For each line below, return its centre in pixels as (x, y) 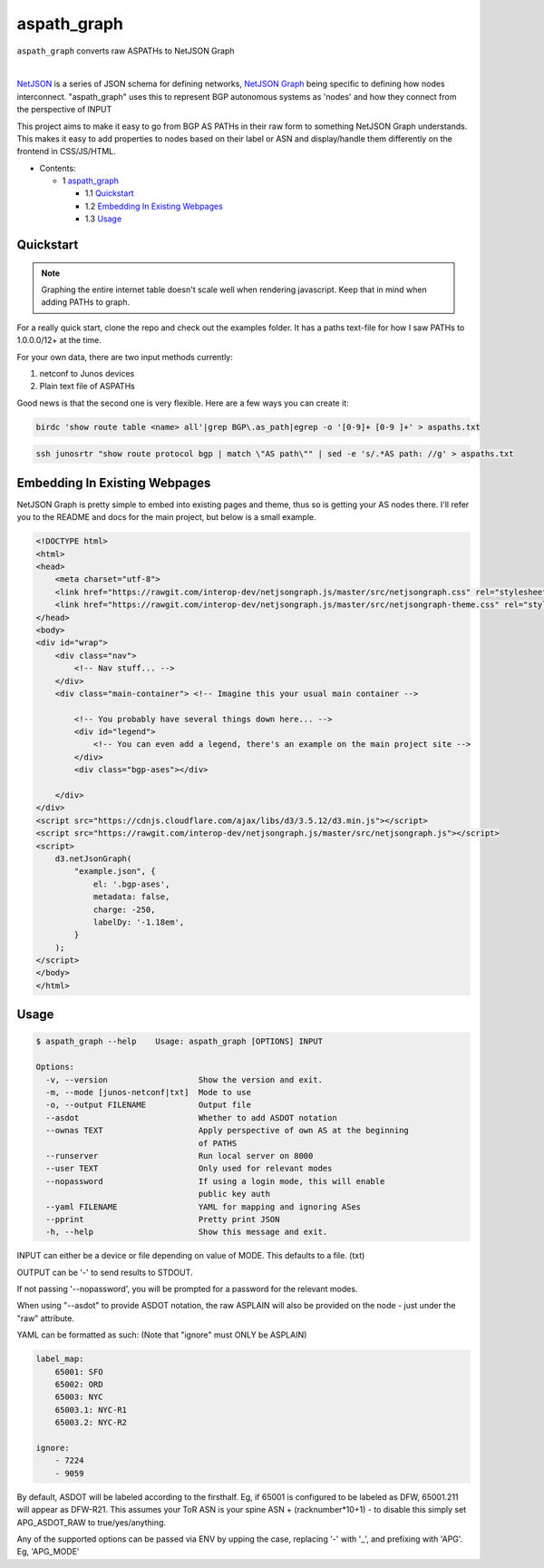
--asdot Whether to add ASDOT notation (191, 1117)
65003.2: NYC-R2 (91, 1423)
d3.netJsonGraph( (93, 858)
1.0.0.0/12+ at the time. (59, 340)
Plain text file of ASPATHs (87, 387)
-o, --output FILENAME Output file (148, 1105)
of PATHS (218, 1143)
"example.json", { (115, 872)
